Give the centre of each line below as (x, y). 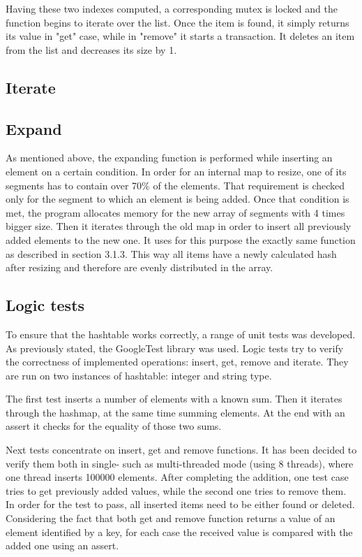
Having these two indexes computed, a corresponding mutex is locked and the (172, 8)
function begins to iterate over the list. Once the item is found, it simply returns (178, 22)
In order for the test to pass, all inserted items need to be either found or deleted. (180, 504)
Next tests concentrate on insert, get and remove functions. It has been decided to (181, 450)
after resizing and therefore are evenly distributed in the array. (139, 267)
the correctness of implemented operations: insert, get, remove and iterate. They (177, 362)
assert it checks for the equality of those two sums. (114, 426)
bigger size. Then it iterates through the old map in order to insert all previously (179, 226)
